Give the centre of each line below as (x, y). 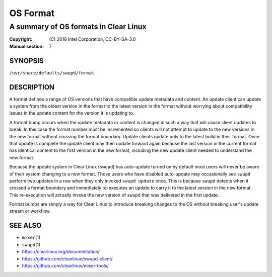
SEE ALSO (25, 225)
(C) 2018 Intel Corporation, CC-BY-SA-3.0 (92, 39)
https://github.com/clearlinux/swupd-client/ (67, 258)
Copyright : (21, 39)
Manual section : (27, 46)
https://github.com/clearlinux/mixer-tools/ (65, 265)
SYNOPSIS (26, 61)
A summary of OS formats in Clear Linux (78, 27)
